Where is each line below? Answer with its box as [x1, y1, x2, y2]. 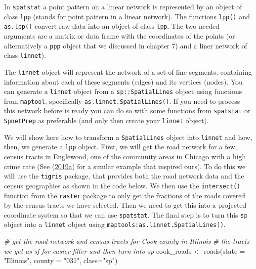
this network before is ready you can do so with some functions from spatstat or [4, 105, 251, 116]
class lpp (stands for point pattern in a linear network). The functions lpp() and [4, 11, 250, 21]
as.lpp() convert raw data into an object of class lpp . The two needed [4, 21, 219, 31]
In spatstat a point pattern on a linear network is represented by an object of [4, 1, 242, 11]
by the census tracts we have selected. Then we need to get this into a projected [4, 200, 247, 210]
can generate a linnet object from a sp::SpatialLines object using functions [4, 86, 242, 96]
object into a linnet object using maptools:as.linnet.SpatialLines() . [4, 219, 226, 229]
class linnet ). [4, 50, 46, 60]
